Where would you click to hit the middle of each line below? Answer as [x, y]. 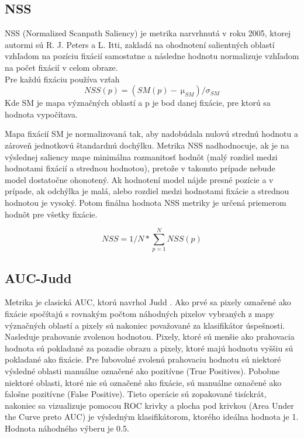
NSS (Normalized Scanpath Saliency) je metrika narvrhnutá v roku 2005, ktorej [148, 33]
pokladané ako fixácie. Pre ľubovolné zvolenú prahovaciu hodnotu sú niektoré [143, 359]
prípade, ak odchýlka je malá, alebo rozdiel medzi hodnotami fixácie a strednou [147, 191]
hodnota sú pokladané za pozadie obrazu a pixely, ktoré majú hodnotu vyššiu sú [149, 348]
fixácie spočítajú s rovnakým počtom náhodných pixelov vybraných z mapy [140, 314]
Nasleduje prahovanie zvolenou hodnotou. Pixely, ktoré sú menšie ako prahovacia [150, 337]
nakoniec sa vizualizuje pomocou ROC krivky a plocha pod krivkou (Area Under [149, 405]
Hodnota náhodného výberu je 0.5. [67, 428]
